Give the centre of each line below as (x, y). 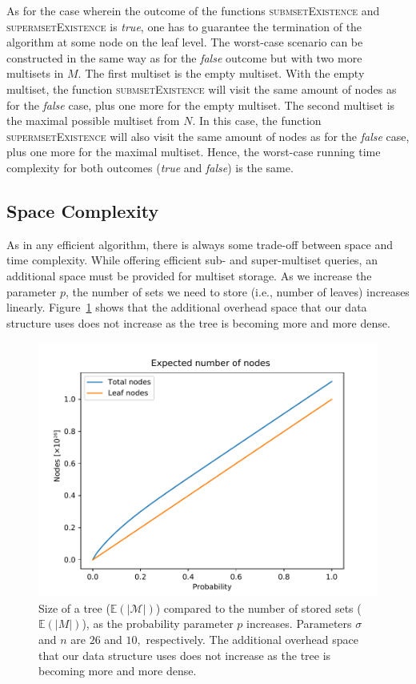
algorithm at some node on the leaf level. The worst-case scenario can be (185, 42)
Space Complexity (83, 210)
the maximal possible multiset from (93, 121)
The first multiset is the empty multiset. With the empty (225, 73)
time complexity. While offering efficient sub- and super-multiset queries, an (192, 260)
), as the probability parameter (158, 624)
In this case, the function (260, 121)
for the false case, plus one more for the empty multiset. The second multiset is (201, 105)
